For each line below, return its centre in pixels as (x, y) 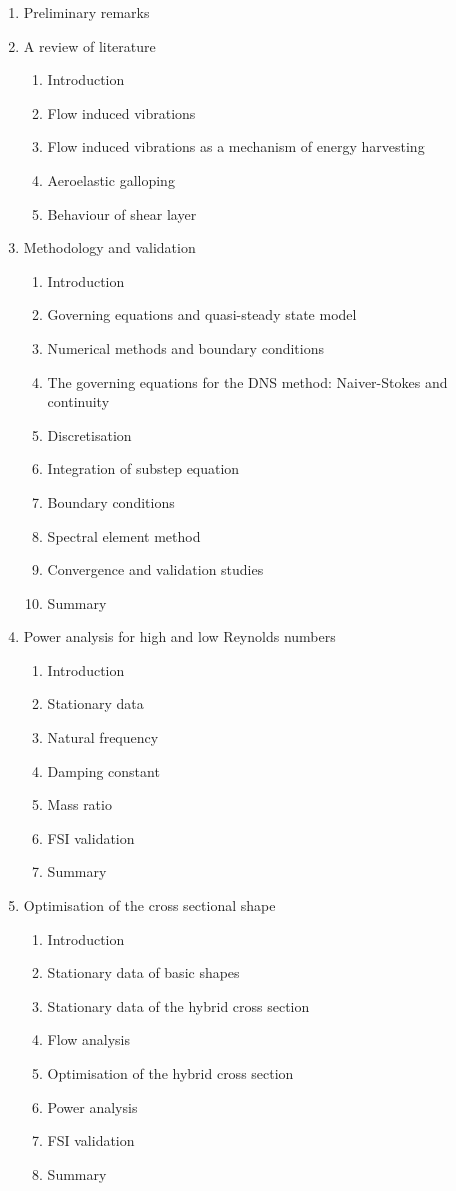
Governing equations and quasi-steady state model (202, 314)
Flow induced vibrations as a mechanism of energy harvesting (236, 146)
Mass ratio (79, 804)
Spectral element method (124, 535)
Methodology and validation (109, 247)
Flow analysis (88, 1039)
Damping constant (103, 770)
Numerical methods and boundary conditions (185, 347)
